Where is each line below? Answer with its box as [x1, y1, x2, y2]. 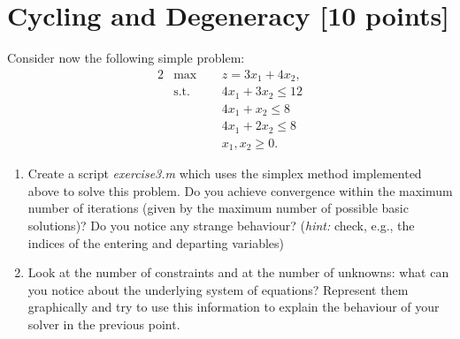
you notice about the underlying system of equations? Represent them [27, 280, 409, 298]
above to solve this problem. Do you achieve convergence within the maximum [27, 181, 453, 200]
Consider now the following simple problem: [7, 49, 245, 67]
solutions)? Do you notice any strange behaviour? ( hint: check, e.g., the [27, 215, 415, 234]
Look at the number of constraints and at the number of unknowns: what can [27, 263, 449, 282]
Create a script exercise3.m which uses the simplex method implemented [27, 164, 422, 183]
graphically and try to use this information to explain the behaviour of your [27, 298, 440, 316]
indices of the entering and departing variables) [27, 233, 285, 252]
